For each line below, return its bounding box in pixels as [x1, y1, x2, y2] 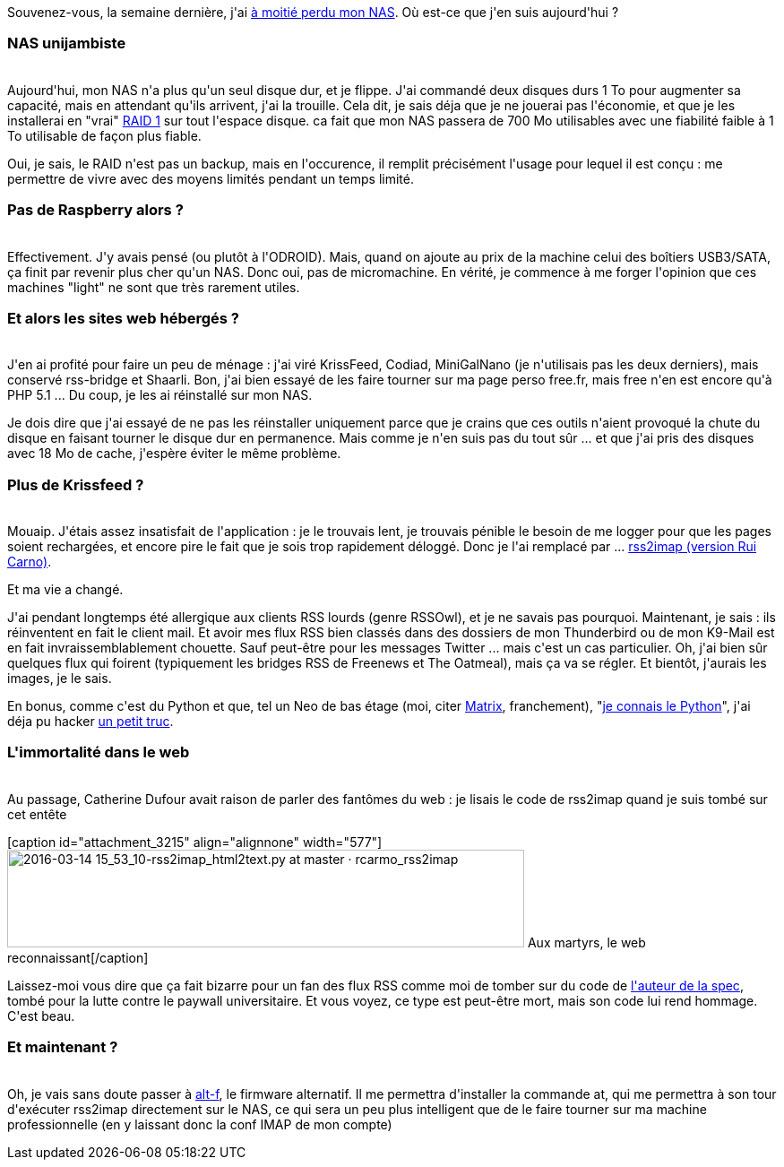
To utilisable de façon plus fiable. [7, 127, 202, 143]
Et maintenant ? [7, 1038, 118, 1057]
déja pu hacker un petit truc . [7, 713, 174, 729]
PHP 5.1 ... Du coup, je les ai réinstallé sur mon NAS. [7, 387, 313, 403]
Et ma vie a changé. [7, 582, 124, 597]
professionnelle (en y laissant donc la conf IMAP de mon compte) [7, 1116, 392, 1132]
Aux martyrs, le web [527, 934, 646, 950]
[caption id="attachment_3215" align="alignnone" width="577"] [7, 834, 383, 850]
